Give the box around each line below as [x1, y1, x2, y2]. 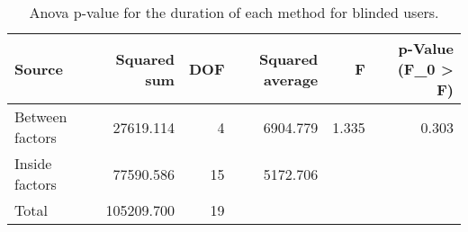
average [264, 68, 319, 90]
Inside [14, 153, 52, 174]
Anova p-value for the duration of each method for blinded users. [29, 2, 439, 22]
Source [14, 58, 63, 79]
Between [14, 106, 67, 127]
